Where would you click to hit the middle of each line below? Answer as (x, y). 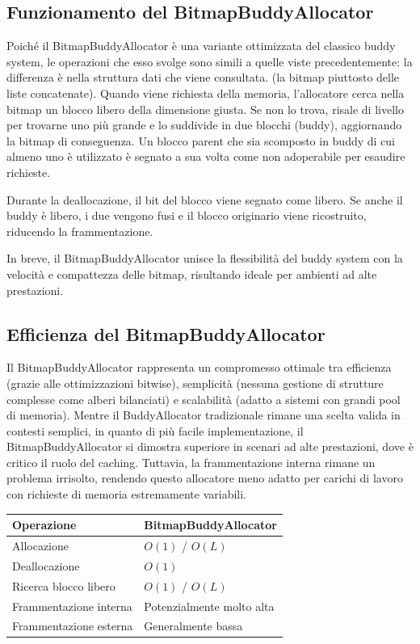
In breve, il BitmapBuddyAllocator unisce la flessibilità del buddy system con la (205, 258)
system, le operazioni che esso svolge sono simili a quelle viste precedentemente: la (210, 61)
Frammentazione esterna (73, 626)
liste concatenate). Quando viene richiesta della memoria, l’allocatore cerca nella (206, 93)
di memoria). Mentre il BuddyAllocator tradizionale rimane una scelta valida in (204, 415)
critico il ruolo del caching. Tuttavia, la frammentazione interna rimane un (191, 462)
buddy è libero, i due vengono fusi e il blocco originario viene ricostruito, (187, 215)
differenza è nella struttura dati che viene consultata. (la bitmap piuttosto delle (203, 77)
